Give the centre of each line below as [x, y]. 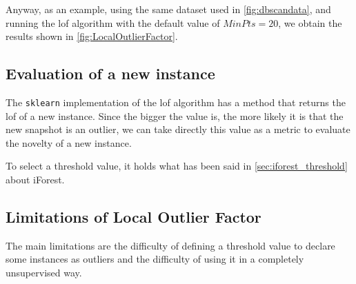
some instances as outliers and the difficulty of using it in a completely [155, 259]
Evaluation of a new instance [110, 73]
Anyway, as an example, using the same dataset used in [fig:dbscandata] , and [168, 9]
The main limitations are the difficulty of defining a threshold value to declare [170, 245]
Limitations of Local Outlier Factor [133, 216]
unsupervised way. [44, 272]
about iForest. [35, 180]
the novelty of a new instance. [69, 142]
